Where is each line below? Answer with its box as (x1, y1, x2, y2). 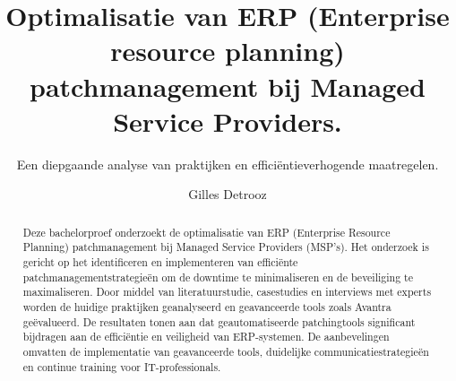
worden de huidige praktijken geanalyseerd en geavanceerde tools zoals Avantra (22, 299, 391, 314)
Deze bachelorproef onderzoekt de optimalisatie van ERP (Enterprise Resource (22, 224, 391, 239)
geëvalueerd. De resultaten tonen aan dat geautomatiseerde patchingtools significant (22, 314, 416, 329)
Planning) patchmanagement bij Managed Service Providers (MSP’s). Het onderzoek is (22, 239, 429, 255)
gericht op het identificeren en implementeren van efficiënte (22, 254, 298, 269)
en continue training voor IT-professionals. (22, 359, 221, 374)
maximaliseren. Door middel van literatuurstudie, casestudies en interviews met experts (22, 284, 432, 299)
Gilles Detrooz (188, 185, 267, 203)
